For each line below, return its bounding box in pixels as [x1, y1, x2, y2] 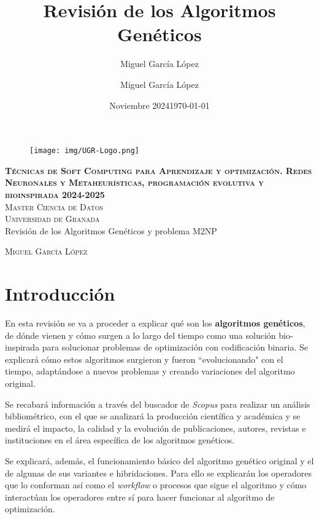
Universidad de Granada [5, 212, 100, 225]
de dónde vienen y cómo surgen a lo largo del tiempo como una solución [5, 328, 276, 341]
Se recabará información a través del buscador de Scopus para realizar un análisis [5, 397, 310, 410]
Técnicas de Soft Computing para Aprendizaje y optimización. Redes [5, 164, 312, 176]
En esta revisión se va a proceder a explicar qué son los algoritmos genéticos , [5, 317, 306, 330]
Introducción [5, 281, 115, 306]
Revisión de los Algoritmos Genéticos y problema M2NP [5, 224, 217, 237]
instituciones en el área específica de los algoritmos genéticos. [5, 434, 235, 446]
